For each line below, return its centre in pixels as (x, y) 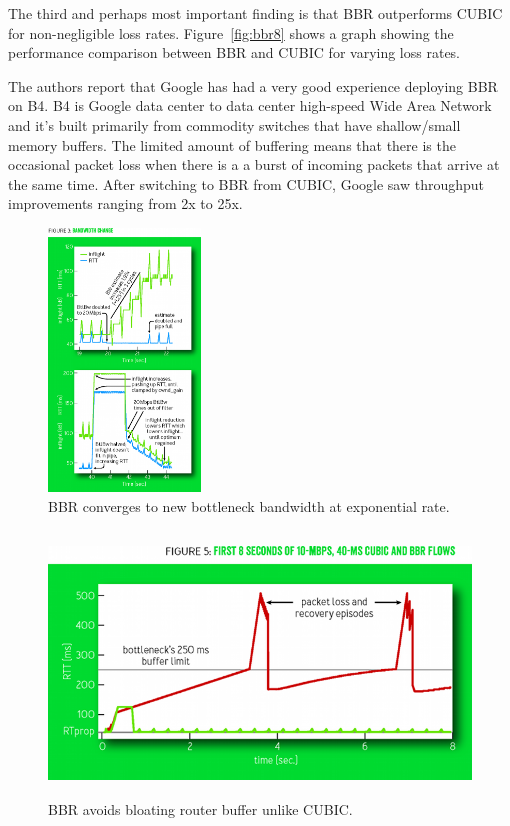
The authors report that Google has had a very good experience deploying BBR (253, 85)
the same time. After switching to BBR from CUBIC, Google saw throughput (246, 183)
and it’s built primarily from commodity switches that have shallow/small (234, 124)
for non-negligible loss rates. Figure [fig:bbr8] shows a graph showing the (231, 32)
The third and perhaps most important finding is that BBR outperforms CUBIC (255, 13)
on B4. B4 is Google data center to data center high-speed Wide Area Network (250, 105)
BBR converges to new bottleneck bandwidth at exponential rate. (249, 506)
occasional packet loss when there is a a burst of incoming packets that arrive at (254, 164)
